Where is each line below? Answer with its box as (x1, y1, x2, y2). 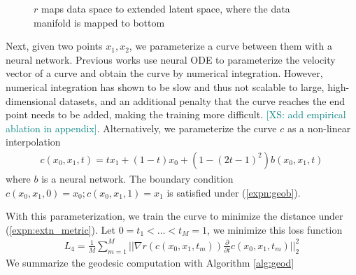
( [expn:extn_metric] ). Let (6, 222, 115, 237)
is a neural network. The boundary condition (41, 171, 234, 185)
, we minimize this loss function (207, 222, 343, 237)
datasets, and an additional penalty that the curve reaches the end (59, 93, 345, 108)
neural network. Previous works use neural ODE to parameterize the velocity (6, 52, 336, 66)
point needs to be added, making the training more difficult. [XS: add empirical (6, 107, 346, 122)
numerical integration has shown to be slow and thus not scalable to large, (6, 79, 325, 94)
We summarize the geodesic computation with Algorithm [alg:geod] (6, 255, 294, 269)
